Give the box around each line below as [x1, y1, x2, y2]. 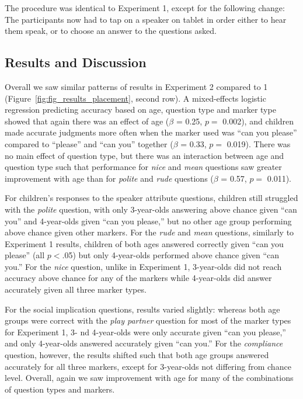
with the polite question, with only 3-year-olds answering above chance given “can [5, 203, 297, 215]
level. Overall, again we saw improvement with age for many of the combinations [5, 372, 294, 384]
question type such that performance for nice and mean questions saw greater [5, 161, 282, 173]
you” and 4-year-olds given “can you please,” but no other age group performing [5, 214, 292, 227]
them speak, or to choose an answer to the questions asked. [5, 25, 217, 37]
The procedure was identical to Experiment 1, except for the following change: [5, 2, 285, 13]
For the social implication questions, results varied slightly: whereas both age [5, 303, 280, 315]
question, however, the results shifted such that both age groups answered [5, 349, 269, 361]
